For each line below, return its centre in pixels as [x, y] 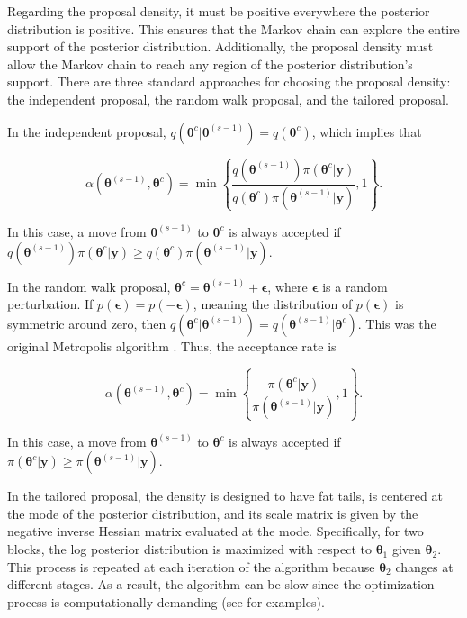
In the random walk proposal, [89, 286]
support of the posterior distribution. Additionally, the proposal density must [220, 46]
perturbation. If [50, 304]
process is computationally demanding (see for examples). [166, 601]
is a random [355, 286]
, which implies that [367, 131]
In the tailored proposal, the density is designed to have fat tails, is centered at [225, 496]
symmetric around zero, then [87, 323]
